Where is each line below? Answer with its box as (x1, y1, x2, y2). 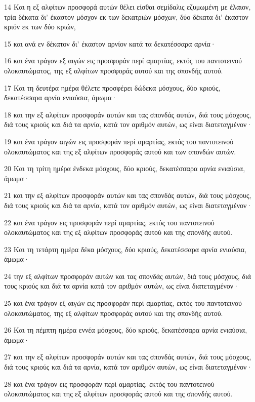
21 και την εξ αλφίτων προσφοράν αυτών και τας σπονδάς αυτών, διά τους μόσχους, (4, 190, 251, 200)
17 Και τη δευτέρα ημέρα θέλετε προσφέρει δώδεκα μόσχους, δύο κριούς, (4, 82, 221, 93)
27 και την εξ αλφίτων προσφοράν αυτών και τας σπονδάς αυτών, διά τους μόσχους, (4, 351, 251, 362)
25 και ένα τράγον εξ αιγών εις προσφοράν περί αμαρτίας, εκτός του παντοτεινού (4, 298, 242, 308)
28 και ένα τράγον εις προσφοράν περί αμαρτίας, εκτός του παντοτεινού (4, 378, 215, 389)
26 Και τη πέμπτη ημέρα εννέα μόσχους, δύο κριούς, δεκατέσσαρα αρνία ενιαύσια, (4, 325, 247, 335)
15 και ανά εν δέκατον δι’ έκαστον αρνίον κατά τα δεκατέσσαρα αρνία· (4, 38, 216, 49)
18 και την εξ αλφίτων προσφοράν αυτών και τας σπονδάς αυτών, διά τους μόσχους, (4, 109, 251, 119)
